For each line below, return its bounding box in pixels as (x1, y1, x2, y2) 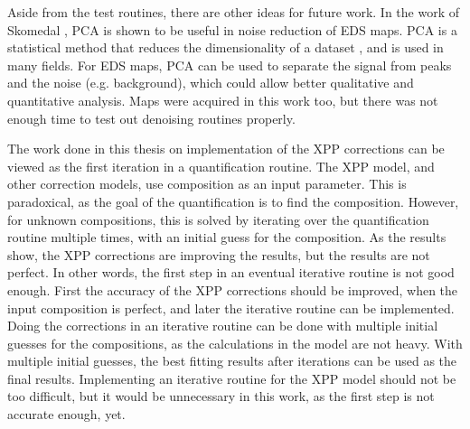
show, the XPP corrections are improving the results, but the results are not (7, 245, 430, 264)
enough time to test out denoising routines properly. (7, 108, 296, 127)
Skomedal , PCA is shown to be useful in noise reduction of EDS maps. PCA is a (7, 20, 457, 39)
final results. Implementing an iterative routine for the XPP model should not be (7, 368, 456, 387)
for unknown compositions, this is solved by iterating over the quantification (7, 210, 429, 228)
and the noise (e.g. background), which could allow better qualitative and (7, 73, 414, 92)
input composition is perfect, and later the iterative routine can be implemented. (7, 298, 455, 317)
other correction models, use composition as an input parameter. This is (7, 174, 407, 193)
